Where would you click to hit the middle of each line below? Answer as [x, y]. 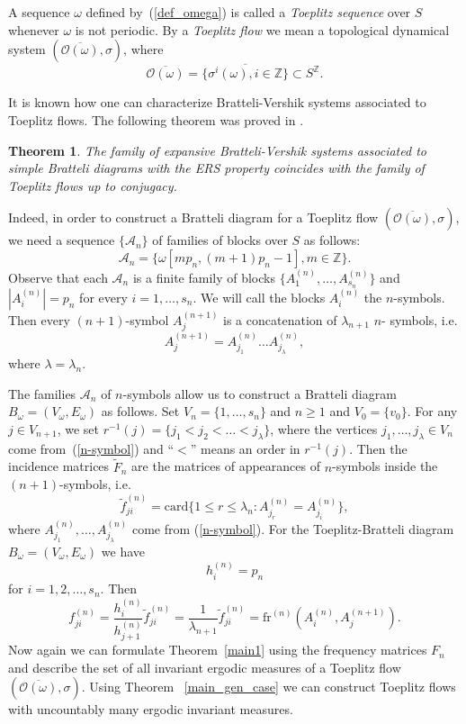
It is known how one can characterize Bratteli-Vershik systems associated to [217, 102]
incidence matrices [59, 466]
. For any [432, 411]
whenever [34, 29]
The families [42, 393]
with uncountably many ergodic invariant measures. [151, 709]
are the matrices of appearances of [226, 466]
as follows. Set [140, 411]
